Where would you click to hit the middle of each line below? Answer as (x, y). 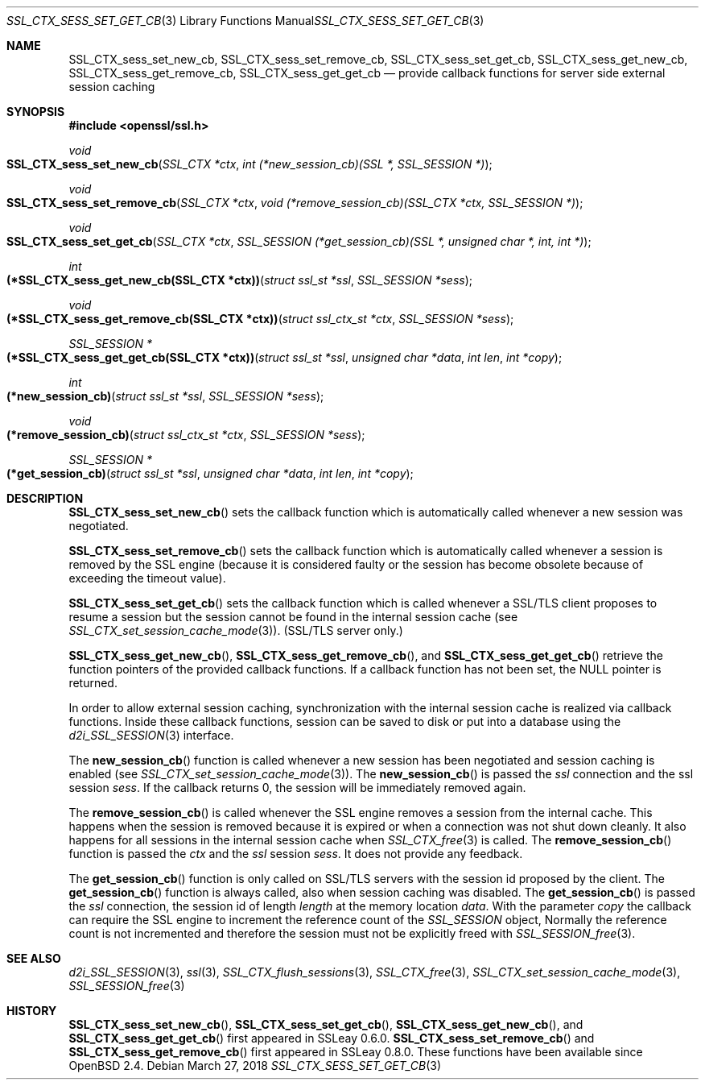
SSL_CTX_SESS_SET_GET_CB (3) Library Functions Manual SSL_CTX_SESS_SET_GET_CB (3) (245, 21)
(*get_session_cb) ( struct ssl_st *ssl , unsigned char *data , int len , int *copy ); (210, 473)
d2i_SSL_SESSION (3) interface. (151, 735)
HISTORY (32, 1011)
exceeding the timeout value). (147, 578)
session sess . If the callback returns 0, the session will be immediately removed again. (297, 788)
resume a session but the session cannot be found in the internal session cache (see (293, 617)
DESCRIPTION (45, 498)
